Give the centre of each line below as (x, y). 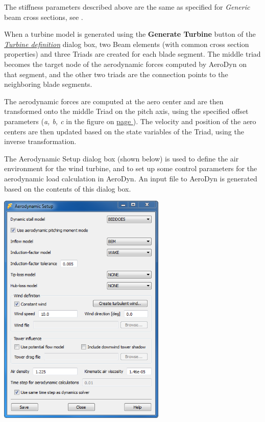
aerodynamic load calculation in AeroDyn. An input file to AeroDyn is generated (131, 178)
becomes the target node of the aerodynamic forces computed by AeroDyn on (125, 64)
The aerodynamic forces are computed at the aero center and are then (114, 101)
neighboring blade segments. (48, 84)
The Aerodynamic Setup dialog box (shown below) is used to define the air (122, 158)
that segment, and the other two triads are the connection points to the (116, 74)
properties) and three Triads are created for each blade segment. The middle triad (132, 54)
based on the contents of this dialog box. (68, 188)
